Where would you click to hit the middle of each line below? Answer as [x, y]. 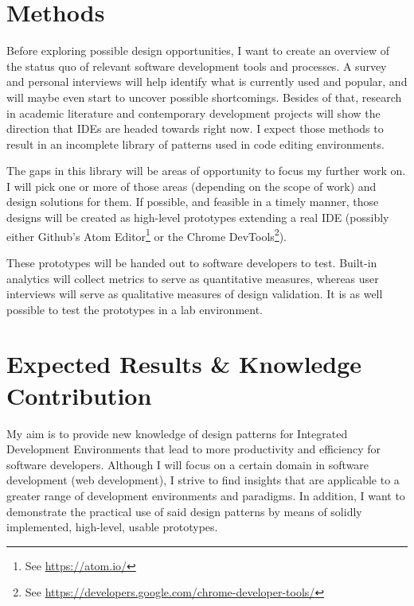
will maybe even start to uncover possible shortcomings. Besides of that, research [204, 97]
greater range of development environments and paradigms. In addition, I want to [206, 495]
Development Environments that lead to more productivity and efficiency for [194, 449]
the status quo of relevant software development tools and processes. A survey [197, 66]
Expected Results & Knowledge [184, 364]
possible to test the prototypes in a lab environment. [135, 309]
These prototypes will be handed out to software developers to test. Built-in [192, 262]
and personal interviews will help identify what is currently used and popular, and [207, 82]
